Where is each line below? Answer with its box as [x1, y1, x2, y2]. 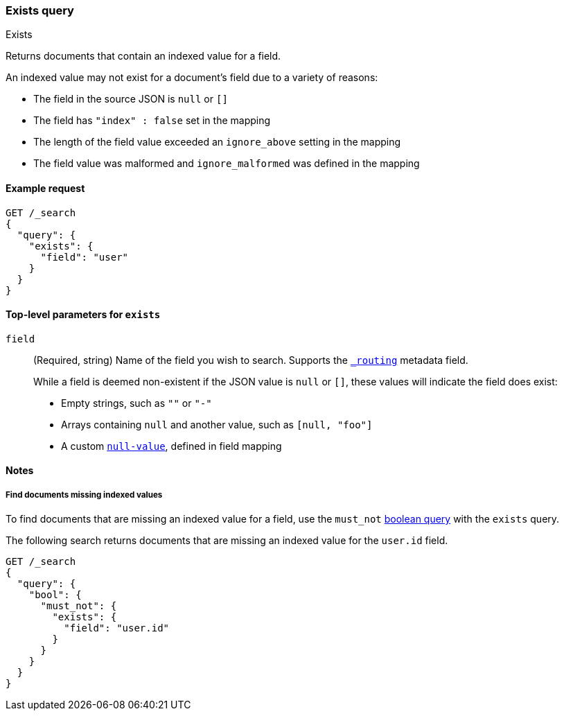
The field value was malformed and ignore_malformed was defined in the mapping [33, 157, 420, 170]
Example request [6, 182, 85, 194]
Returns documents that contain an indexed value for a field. [6, 50, 281, 62]
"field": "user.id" [64, 622, 170, 634]
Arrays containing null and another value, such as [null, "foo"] [61, 418, 373, 430]
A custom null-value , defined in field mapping [61, 439, 282, 452]
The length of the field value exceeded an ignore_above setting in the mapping [33, 136, 401, 148]
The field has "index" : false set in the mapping [33, 114, 271, 127]
